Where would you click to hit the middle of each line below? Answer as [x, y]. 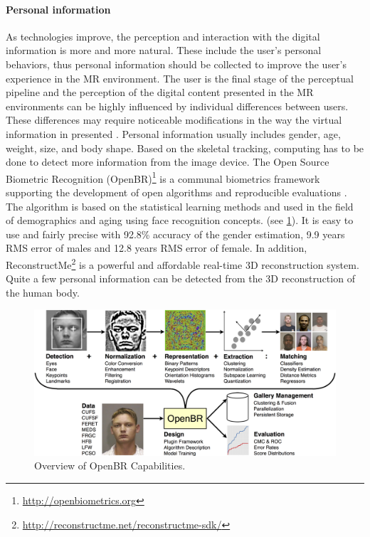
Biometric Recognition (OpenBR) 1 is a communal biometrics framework [163, 177]
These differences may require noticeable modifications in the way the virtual [174, 120]
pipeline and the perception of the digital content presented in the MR [160, 92]
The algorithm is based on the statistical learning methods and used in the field [180, 206]
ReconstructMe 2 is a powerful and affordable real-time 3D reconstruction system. [183, 263]
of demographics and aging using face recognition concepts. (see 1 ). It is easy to [180, 220]
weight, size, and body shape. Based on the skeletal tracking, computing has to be [185, 148]
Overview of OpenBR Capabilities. [110, 466]
